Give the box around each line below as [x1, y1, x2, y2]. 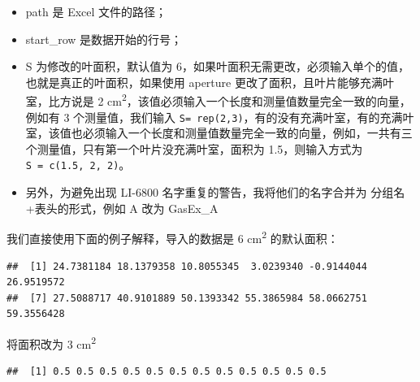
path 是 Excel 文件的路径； [25, 3, 167, 20]
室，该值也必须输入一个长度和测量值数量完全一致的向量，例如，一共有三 [25, 124, 413, 141]
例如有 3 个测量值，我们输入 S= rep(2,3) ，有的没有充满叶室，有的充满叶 [25, 108, 414, 125]
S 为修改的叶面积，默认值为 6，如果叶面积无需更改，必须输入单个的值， [25, 58, 409, 75]
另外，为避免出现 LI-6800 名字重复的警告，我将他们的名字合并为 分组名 [25, 184, 405, 201]
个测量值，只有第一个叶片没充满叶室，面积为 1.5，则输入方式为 [25, 140, 363, 157]
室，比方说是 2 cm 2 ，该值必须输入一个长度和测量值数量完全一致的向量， [25, 90, 411, 110]
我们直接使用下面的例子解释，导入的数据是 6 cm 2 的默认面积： [6, 228, 339, 246]
